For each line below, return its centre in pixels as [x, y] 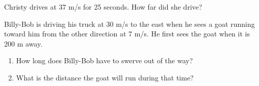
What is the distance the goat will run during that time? [105, 77]
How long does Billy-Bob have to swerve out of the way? [105, 60]
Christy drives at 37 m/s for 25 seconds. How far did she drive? [103, 7]
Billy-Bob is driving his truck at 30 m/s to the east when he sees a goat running [129, 24]
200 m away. [23, 43]
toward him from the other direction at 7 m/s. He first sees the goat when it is [127, 34]
